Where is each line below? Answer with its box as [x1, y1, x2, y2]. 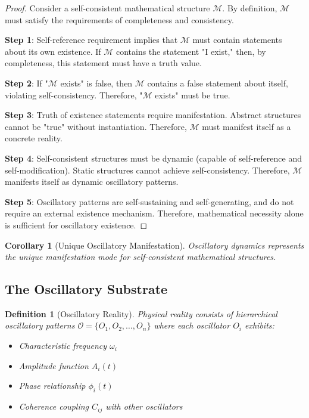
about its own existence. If [5, 45, 101, 57]
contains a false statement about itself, [147, 76, 288, 89]
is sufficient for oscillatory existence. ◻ [5, 218, 148, 231]
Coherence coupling [18, 400, 89, 413]
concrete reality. [5, 132, 63, 144]
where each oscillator [154, 319, 230, 332]
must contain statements [192, 33, 282, 46]
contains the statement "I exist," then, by [116, 45, 266, 57]
